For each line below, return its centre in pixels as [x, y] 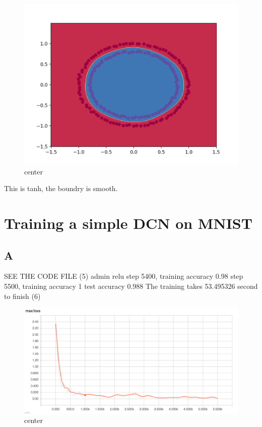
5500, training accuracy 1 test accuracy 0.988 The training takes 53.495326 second [131, 286]
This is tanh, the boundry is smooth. [61, 188]
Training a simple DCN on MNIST [128, 223]
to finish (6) [22, 296]
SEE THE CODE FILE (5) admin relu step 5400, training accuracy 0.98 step [124, 276]
